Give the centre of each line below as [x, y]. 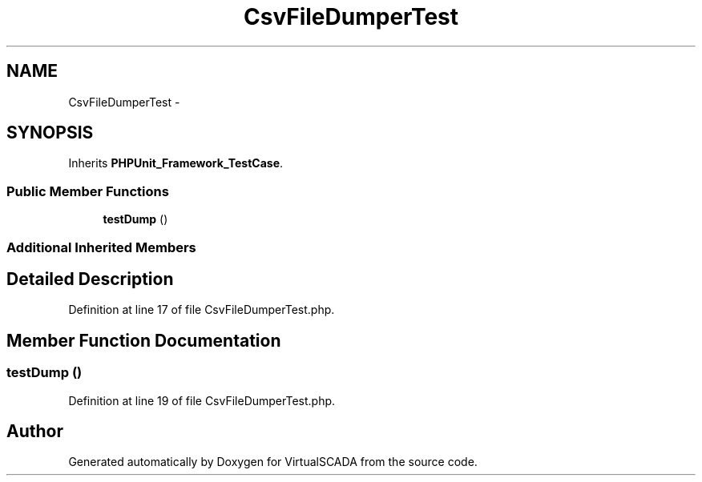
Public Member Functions [88, 191]
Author [35, 432]
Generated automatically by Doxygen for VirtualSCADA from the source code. [273, 462]
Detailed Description [90, 279]
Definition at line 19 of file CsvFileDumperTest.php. [202, 400]
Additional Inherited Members [101, 247]
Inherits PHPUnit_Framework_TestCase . [176, 163]
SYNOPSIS [50, 133]
